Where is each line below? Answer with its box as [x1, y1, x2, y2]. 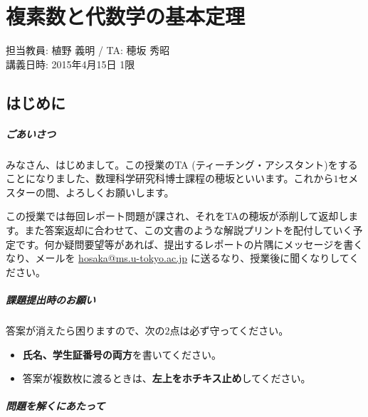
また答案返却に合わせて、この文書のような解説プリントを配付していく [24, 223, 353, 238]
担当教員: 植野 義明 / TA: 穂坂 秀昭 [6, 43, 170, 58]
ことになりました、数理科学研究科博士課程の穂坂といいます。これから [6, 171, 334, 186]
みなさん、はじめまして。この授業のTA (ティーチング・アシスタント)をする [6, 157, 358, 171]
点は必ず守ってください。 [169, 322, 289, 337]
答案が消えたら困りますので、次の [6, 322, 165, 337]
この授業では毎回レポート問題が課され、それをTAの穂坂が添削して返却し [6, 208, 349, 223]
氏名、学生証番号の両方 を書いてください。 [22, 347, 221, 361]
